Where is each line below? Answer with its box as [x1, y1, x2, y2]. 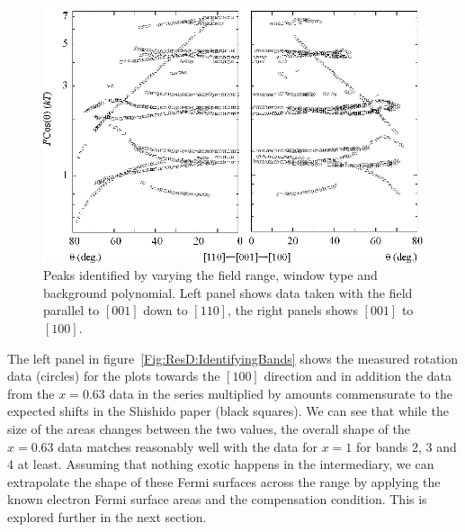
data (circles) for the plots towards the [7, 366, 220, 385]
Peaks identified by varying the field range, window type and [43, 266, 378, 284]
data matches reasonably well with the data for [58, 437, 318, 455]
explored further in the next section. [7, 508, 207, 526]
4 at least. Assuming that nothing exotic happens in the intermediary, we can [7, 455, 434, 473]
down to [143, 301, 188, 320]
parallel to [43, 301, 100, 320]
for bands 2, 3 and [356, 437, 457, 455]
